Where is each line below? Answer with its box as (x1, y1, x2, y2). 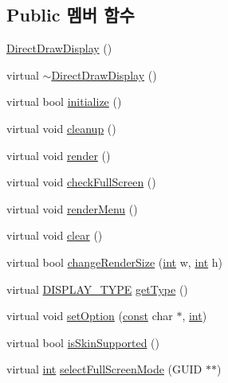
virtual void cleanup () (6, 119, 116, 136)
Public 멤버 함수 (6, 2, 135, 27)
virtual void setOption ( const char (6, 307, 173, 324)
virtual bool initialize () (6, 93, 122, 110)
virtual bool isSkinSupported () (6, 334, 159, 350)
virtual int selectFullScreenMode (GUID (6, 361, 202, 377)
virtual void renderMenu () (6, 200, 138, 217)
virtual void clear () (6, 227, 103, 244)
